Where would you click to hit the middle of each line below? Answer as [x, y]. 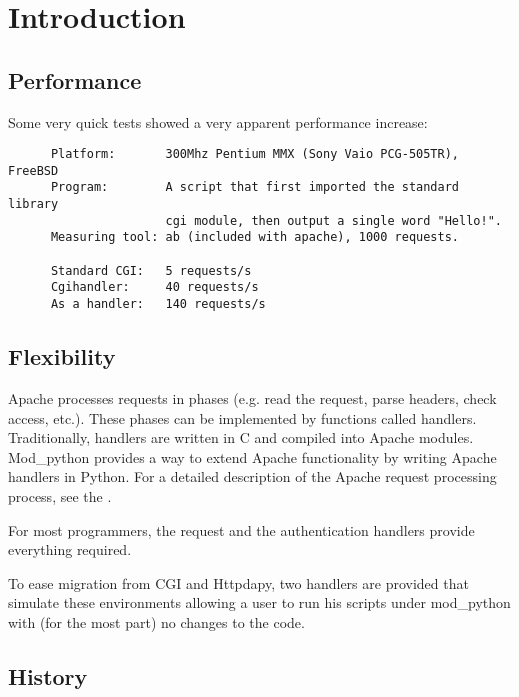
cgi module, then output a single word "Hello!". [333, 220]
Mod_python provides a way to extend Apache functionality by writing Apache [252, 456]
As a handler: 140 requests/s [158, 304]
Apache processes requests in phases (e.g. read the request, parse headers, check [252, 397]
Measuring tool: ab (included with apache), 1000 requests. [255, 237]
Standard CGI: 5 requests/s [151, 270]
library [33, 204]
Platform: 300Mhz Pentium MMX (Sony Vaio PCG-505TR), [255, 154]
